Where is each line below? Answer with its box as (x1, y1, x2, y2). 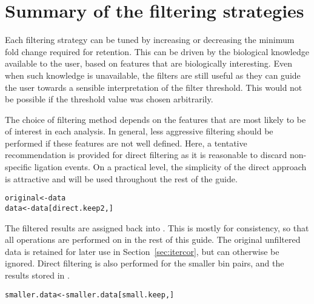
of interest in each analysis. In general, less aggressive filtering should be (5, 125, 273, 137)
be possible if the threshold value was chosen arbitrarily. (5, 93, 213, 105)
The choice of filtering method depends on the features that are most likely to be (5, 113, 306, 125)
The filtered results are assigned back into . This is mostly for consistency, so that (5, 221, 309, 234)
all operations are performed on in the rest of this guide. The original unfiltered (5, 233, 301, 246)
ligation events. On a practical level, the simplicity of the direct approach (34, 160, 307, 173)
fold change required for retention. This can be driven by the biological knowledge (5, 45, 309, 58)
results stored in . (5, 268, 70, 281)
